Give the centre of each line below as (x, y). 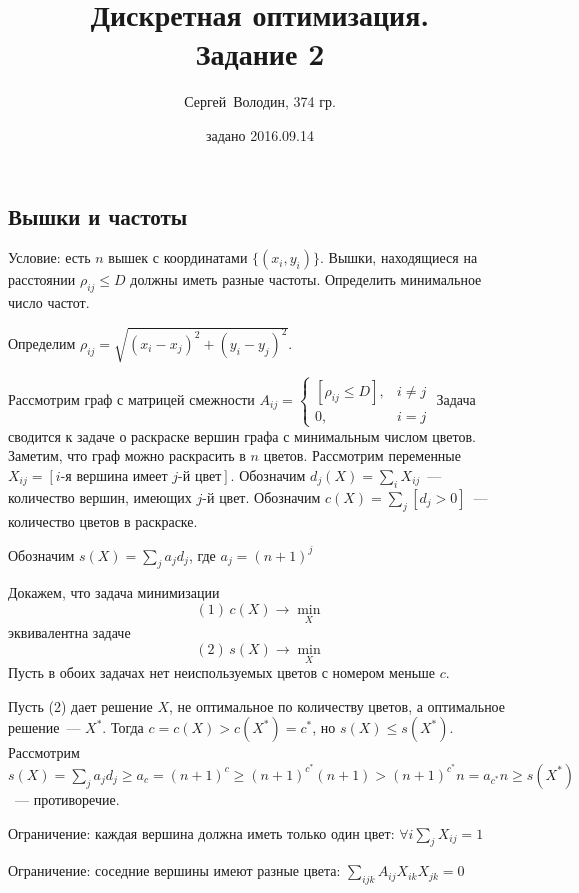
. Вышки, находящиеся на (399, 257)
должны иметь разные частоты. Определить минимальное (306, 279)
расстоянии (42, 279)
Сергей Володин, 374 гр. (260, 101)
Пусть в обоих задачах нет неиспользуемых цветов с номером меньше (222, 672)
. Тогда (123, 727)
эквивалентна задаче (69, 632)
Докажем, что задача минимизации (114, 592)
